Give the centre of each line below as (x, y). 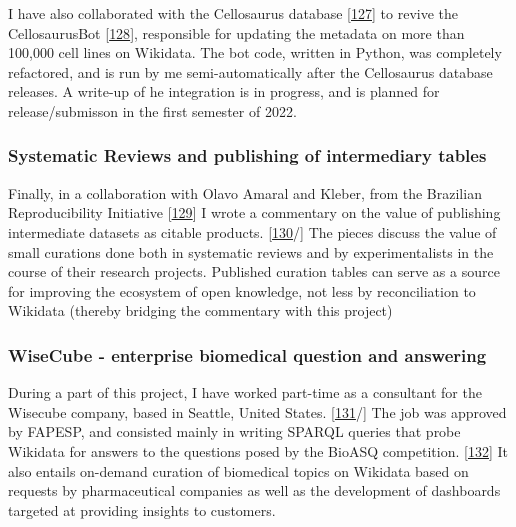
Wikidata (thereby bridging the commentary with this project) (200, 310)
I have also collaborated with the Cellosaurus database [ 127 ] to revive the (233, 13)
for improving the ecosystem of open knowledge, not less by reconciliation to (242, 290)
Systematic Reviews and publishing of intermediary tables (247, 155)
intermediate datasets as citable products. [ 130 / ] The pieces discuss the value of (252, 231)
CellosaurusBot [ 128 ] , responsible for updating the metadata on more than (236, 32)
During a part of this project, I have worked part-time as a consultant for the (245, 392)
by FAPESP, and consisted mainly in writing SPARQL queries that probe (234, 431)
